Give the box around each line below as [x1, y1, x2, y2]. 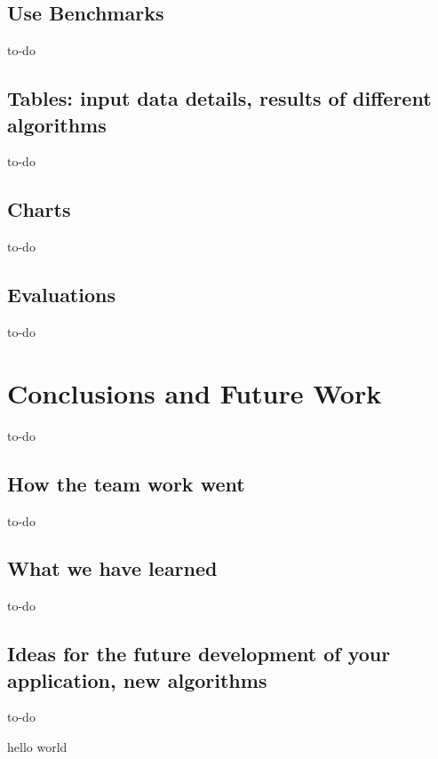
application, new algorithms [7, 666, 267, 693]
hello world [7, 738, 68, 756]
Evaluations [7, 281, 115, 308]
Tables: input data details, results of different [7, 84, 432, 112]
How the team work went [7, 469, 245, 497]
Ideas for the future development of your [7, 640, 391, 667]
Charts [7, 196, 71, 223]
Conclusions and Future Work [7, 374, 382, 411]
